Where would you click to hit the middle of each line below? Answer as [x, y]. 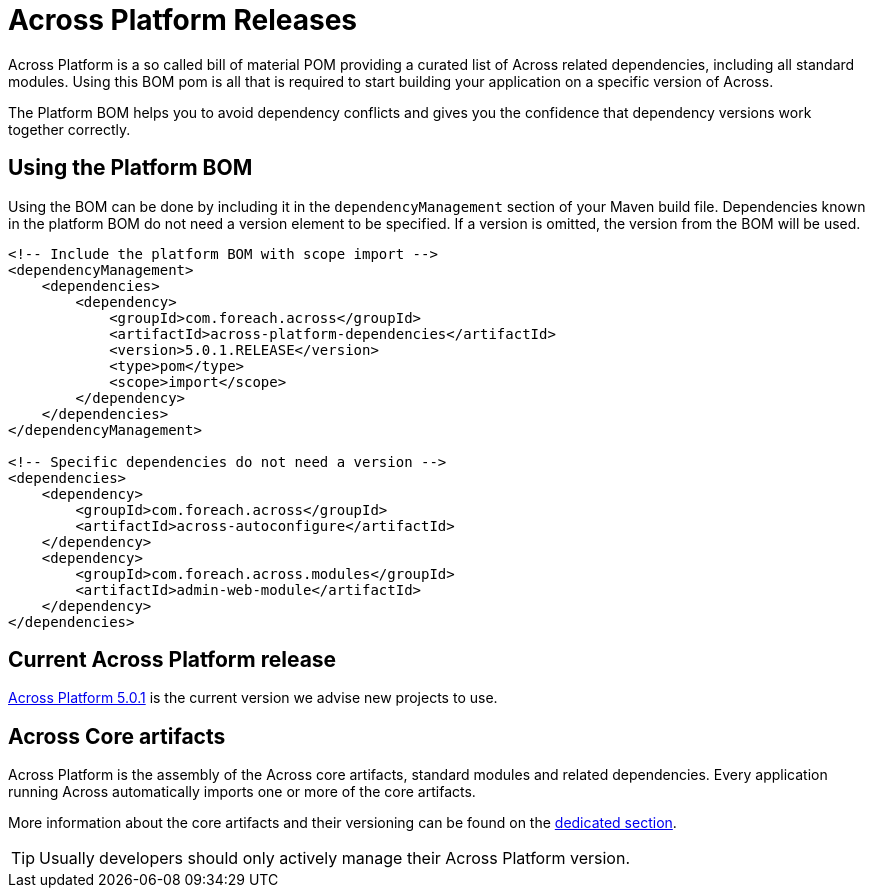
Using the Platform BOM [130, 168]
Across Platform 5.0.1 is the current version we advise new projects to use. [253, 698]
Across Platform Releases [183, 20]
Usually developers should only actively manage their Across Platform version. [334, 858]
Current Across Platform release [172, 660]
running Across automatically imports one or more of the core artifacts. [242, 792]
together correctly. [69, 129]
